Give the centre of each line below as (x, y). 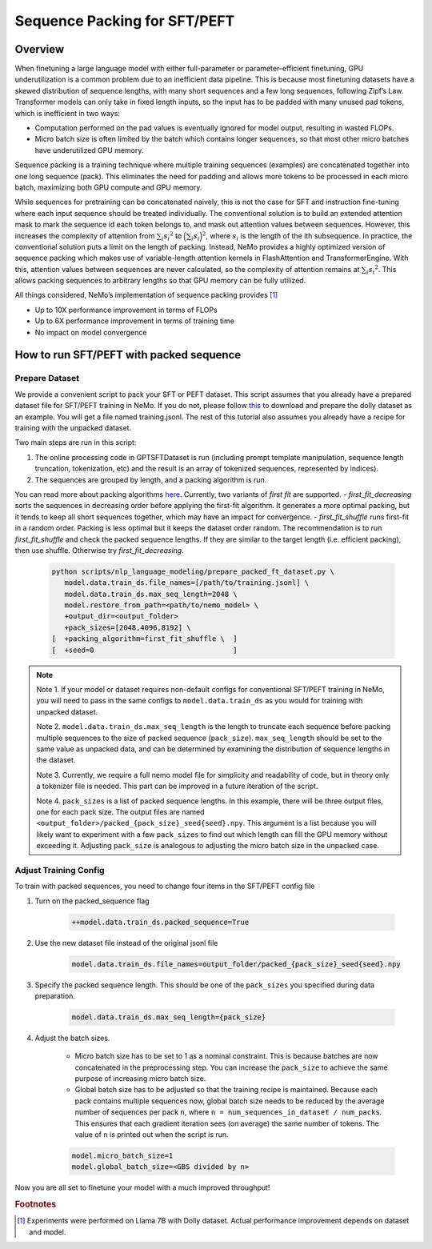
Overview (40, 49)
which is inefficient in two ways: (67, 113)
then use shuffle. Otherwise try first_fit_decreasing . (99, 550)
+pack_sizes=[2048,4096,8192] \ (128, 627)
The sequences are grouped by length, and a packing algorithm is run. (151, 479)
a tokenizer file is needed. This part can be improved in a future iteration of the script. (177, 786)
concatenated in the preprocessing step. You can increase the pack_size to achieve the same (231, 1067)
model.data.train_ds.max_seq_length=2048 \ (151, 594)
